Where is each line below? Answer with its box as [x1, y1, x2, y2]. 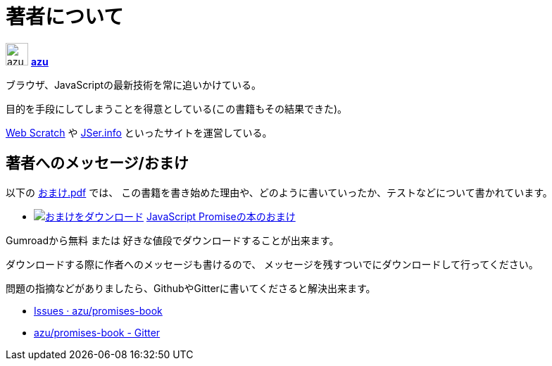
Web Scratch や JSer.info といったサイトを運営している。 [6, 126, 272, 139]
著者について [6, 5, 124, 29]
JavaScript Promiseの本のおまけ [146, 210, 296, 222]
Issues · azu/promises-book [34, 304, 163, 317]
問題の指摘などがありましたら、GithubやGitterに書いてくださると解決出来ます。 [6, 282, 376, 294]
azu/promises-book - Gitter [34, 326, 161, 339]
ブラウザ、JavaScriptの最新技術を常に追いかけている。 [6, 78, 262, 91]
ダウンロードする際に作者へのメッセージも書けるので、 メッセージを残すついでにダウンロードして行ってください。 [6, 258, 539, 270]
